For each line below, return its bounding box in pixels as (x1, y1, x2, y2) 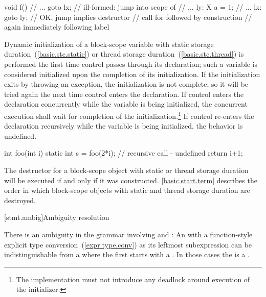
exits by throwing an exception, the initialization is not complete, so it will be (4, 79, 249, 89)
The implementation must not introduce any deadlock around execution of (16, 274, 250, 284)
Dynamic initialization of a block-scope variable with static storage (4, 38, 214, 49)
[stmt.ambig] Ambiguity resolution (4, 212, 109, 222)
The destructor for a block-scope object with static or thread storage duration (4, 164, 249, 175)
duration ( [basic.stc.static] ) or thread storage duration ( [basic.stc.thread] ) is (4, 48, 244, 59)
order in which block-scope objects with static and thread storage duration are (4, 185, 250, 195)
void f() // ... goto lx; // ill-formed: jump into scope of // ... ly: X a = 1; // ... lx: (4, 2, 262, 12)
